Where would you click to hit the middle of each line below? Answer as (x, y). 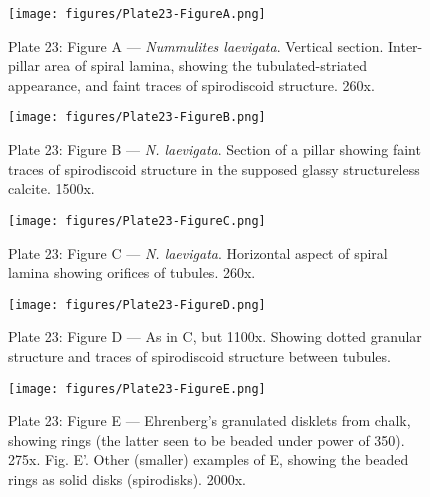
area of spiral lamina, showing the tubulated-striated (205, 65)
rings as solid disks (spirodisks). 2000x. (127, 479)
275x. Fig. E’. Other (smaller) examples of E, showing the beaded (208, 459)
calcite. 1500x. (51, 188)
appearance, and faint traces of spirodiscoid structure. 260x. (191, 84)
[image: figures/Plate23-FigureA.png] (137, 14)
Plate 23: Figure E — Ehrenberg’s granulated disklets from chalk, (209, 420)
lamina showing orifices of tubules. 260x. (132, 272)
